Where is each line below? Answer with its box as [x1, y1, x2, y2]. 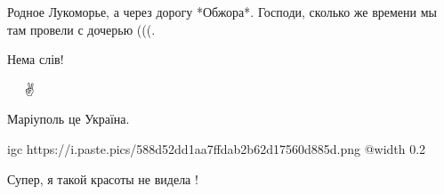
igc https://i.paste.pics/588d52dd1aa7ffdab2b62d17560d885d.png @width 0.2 [7, 139, 426, 158]
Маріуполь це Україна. [7, 109, 130, 128]
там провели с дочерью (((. [7, 20, 156, 38]
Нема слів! [7, 50, 64, 69]
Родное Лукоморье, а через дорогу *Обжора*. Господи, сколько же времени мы [7, 3, 437, 20]
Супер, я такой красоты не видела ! [7, 169, 198, 188]
